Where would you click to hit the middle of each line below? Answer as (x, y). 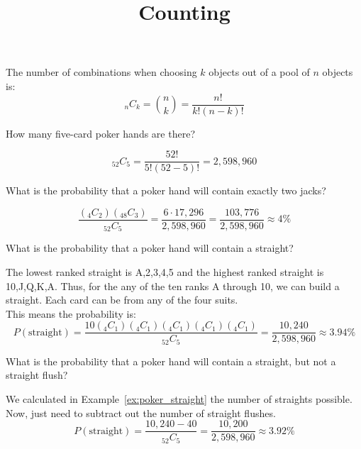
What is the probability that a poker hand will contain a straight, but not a (171, 361)
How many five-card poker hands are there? (100, 133)
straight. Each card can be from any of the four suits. (122, 300)
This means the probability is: (71, 313)
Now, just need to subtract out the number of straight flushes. (141, 412)
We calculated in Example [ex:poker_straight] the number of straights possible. (179, 399)
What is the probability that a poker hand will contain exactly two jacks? (166, 190)
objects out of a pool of (259, 72)
